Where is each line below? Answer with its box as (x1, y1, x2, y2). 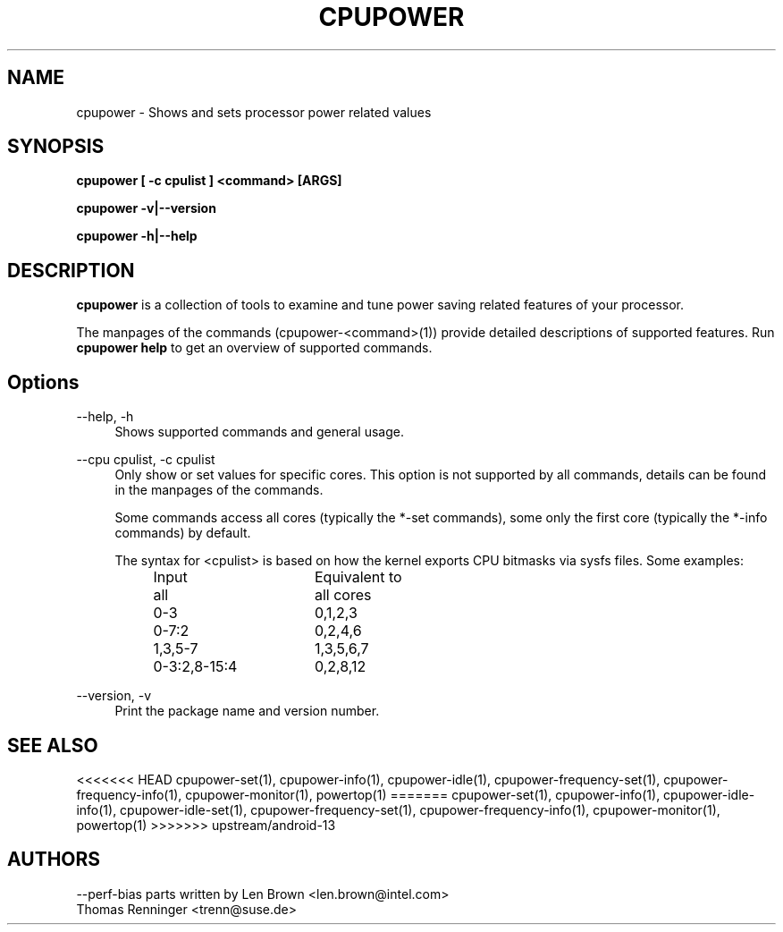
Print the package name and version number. (114, 703, 380, 719)
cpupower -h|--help (76, 228, 198, 244)
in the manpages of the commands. (114, 482, 324, 498)
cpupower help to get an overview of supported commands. (76, 340, 433, 356)
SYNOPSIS (7, 135, 105, 158)
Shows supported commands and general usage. (114, 424, 404, 440)
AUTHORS (7, 848, 101, 871)
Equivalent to (314, 568, 402, 587)
